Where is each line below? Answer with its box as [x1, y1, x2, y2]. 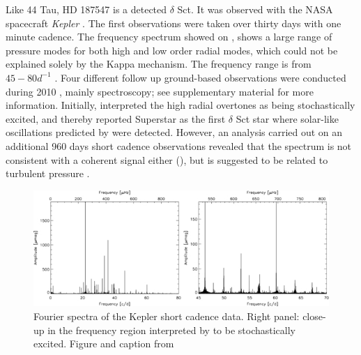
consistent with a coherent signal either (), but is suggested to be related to [6, 152, 328, 167]
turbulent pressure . [6, 166, 90, 181]
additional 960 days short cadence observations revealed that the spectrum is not [6, 138, 352, 153]
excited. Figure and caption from [33, 336, 174, 351]
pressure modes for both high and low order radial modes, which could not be [6, 43, 338, 57]
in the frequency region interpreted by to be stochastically [47, 322, 296, 337]
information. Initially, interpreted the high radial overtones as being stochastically [6, 98, 355, 112]
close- [302, 309, 326, 324]
